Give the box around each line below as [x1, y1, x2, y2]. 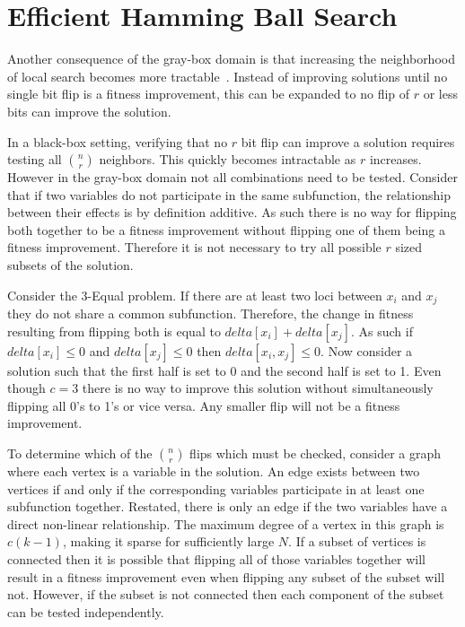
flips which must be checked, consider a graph [189, 444, 442, 463]
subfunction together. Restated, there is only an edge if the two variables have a [7, 497, 448, 516]
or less [423, 84, 458, 103]
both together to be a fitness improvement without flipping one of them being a [7, 220, 445, 239]
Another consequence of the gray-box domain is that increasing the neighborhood [7, 49, 455, 68]
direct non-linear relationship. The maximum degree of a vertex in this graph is [7, 514, 444, 533]
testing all [7, 150, 62, 169]
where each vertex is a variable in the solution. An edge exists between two [7, 462, 420, 481]
